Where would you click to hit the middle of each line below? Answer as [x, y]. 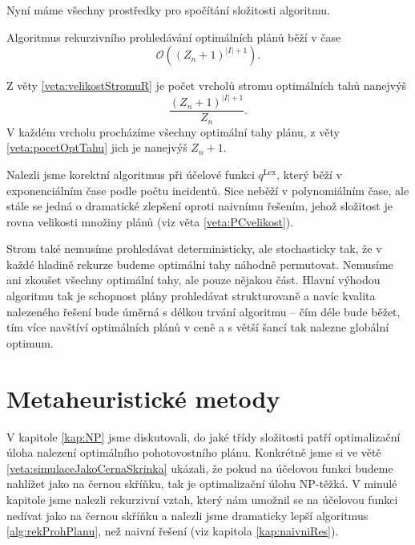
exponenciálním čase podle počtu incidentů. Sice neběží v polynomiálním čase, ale [208, 190]
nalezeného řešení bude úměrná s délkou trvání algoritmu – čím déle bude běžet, [203, 311]
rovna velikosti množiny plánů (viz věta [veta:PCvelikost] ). [150, 221]
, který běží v [309, 174]
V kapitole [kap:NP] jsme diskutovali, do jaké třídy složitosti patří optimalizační [203, 436]
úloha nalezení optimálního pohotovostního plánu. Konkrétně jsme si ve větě [194, 452]
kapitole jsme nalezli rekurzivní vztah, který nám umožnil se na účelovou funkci [202, 499]
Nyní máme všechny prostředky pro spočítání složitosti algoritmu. [168, 10]
